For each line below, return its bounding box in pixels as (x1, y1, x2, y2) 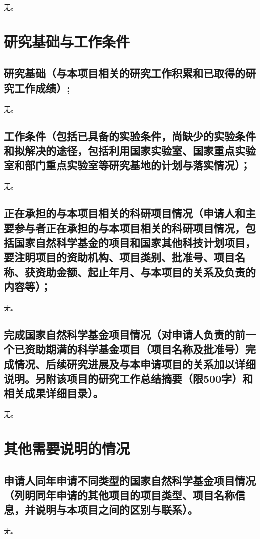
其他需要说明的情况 (4, 438, 130, 459)
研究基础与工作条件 (4, 31, 130, 51)
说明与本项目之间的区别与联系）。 (35, 502, 198, 517)
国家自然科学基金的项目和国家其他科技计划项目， (14, 234, 256, 250)
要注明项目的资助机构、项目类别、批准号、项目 (4, 249, 235, 265)
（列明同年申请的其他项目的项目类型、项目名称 (4, 487, 235, 502)
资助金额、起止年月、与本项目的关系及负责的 (35, 264, 256, 279)
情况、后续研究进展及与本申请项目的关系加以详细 (14, 356, 256, 371)
